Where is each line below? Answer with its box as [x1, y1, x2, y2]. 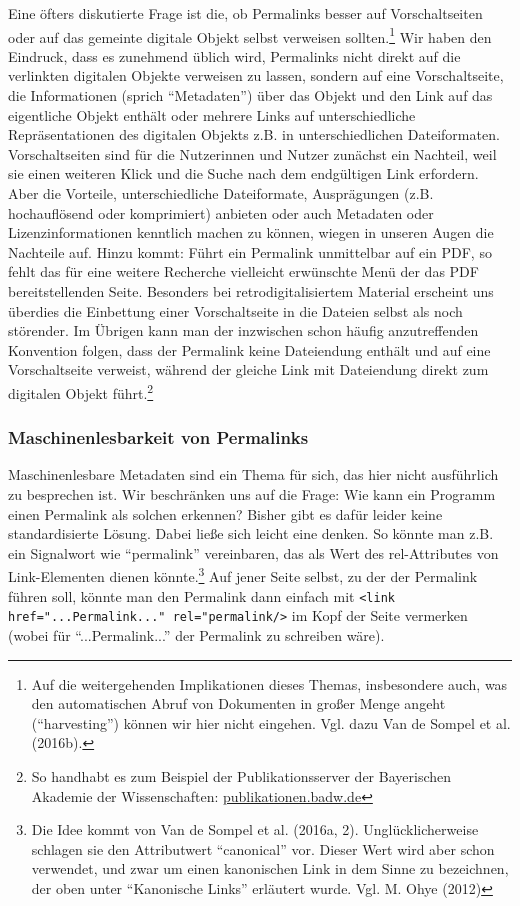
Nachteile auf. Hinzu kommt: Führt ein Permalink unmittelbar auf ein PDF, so [8, 241, 492, 262]
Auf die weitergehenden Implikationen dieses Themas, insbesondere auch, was [31, 673, 508, 694]
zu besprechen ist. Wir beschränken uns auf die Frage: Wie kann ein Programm [8, 484, 496, 504]
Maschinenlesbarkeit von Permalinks [8, 425, 309, 450]
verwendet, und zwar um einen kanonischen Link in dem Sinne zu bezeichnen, [31, 858, 509, 879]
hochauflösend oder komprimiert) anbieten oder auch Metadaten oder [8, 202, 434, 223]
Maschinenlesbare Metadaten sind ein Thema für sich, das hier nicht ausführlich [8, 464, 499, 485]
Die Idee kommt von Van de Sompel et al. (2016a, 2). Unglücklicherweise [31, 819, 479, 840]
